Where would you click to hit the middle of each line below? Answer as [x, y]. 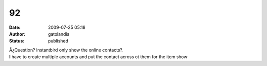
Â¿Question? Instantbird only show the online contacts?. [66, 50]
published [58, 41]
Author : [17, 34]
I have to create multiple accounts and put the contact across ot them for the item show [98, 57]
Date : [15, 27]
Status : [17, 41]
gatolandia [59, 34]
